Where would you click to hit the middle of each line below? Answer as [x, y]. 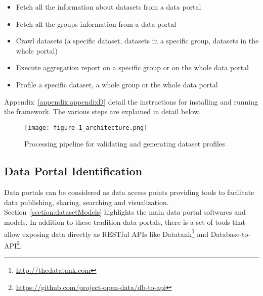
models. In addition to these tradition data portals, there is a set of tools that [125, 221]
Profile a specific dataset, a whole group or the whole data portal [117, 84]
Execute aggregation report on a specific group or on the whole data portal [132, 67]
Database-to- [231, 234]
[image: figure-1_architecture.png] [86, 128]
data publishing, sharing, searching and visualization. [86, 202]
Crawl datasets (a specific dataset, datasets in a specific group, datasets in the [137, 41]
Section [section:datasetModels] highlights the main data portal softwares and [125, 212]
